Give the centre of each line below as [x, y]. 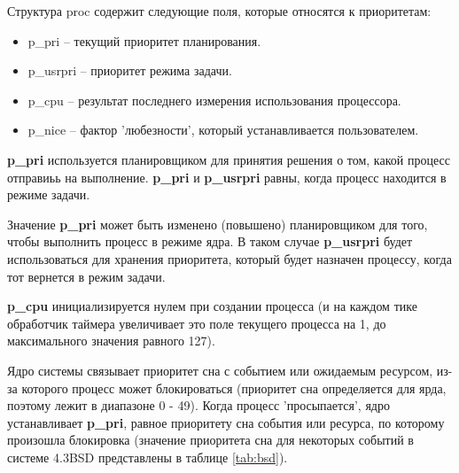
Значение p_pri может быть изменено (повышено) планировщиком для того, [218, 224]
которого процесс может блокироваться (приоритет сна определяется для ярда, [234, 388]
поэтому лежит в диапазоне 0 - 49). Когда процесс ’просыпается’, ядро [198, 405]
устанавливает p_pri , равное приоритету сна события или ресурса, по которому [226, 422]
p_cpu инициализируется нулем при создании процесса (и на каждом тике [212, 306]
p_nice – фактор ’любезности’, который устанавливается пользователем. [223, 130]
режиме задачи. [49, 194]
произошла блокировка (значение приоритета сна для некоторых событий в [210, 440]
